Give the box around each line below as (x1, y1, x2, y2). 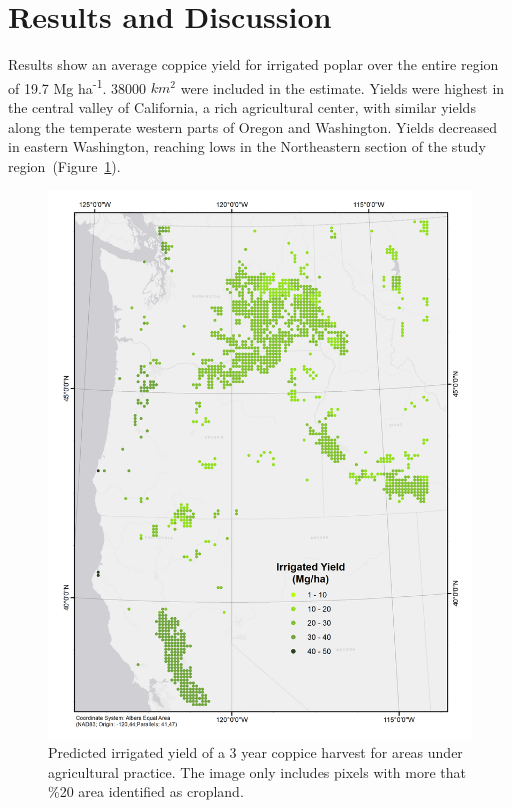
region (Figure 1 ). (8, 155, 121, 176)
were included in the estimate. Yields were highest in (180, 77, 505, 98)
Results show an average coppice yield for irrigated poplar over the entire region (8, 54, 499, 75)
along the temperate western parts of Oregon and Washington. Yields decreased (8, 116, 498, 137)
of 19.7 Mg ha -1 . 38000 (8, 74, 147, 98)
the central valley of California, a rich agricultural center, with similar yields (8, 96, 476, 117)
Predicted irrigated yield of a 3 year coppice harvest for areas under (48, 742, 463, 763)
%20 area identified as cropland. (48, 781, 244, 802)
